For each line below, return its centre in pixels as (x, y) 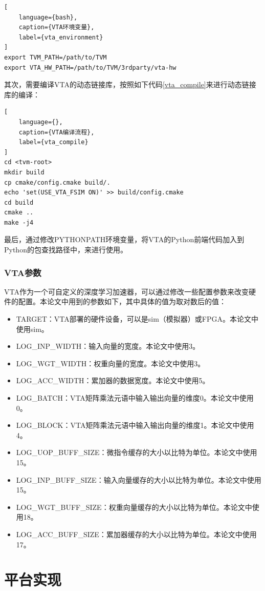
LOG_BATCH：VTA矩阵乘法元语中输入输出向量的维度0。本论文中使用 (135, 398)
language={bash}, (48, 17)
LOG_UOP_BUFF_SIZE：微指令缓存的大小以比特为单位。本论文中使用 (137, 452)
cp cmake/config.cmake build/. (57, 182)
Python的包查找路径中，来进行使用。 (66, 250)
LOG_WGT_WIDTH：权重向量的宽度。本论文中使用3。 (111, 363)
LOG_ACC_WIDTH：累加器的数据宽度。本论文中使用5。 (113, 380)
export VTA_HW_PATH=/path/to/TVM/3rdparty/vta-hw (90, 67)
